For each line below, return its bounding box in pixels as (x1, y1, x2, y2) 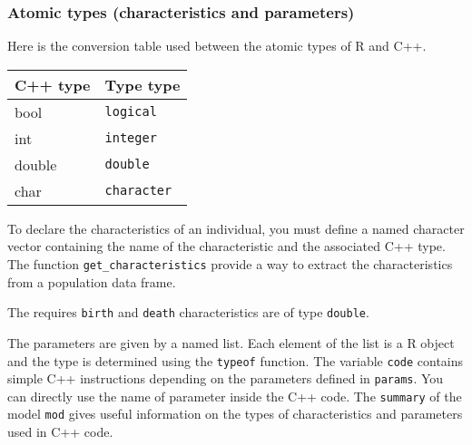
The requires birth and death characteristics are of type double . (7, 303, 369, 322)
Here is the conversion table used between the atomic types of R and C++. (7, 36, 427, 55)
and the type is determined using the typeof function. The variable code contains (7, 351, 464, 370)
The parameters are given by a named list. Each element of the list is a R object (7, 333, 455, 352)
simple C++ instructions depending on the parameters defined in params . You (7, 369, 444, 388)
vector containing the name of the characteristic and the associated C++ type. (7, 237, 446, 256)
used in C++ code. (7, 422, 113, 441)
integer (104, 131, 157, 146)
